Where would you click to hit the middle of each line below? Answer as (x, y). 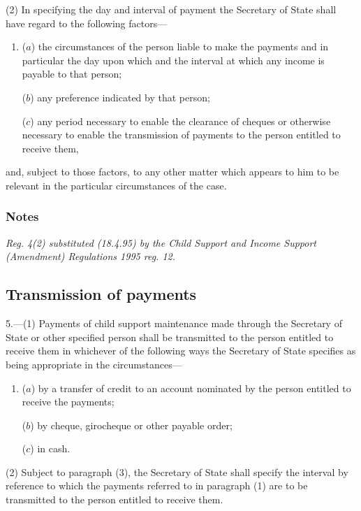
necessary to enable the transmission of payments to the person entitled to (181, 135)
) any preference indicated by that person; (120, 97)
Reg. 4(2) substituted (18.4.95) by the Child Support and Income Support (161, 242)
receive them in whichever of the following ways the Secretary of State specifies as (181, 351)
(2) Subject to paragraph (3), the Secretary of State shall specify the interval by (177, 472)
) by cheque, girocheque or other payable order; (131, 425)
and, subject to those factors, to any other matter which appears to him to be (172, 172)
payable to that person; (72, 74)
